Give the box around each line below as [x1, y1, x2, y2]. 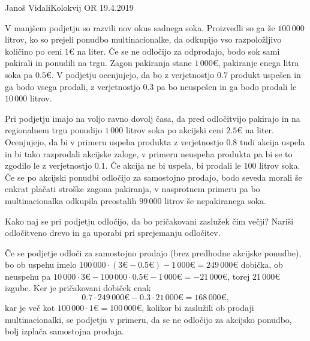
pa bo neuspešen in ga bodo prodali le [156, 80, 297, 92]
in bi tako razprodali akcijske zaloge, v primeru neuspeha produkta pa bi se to [5, 147, 293, 160]
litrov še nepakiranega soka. [164, 194, 266, 207]
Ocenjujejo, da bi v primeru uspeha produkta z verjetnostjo [5, 135, 224, 148]
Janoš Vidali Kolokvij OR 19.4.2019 [5, 1, 134, 13]
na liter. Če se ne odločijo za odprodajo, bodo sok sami [77, 44, 280, 57]
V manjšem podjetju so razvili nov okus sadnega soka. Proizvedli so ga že [5, 21, 275, 34]
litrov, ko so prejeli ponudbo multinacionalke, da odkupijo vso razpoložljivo [5, 33, 282, 46]
